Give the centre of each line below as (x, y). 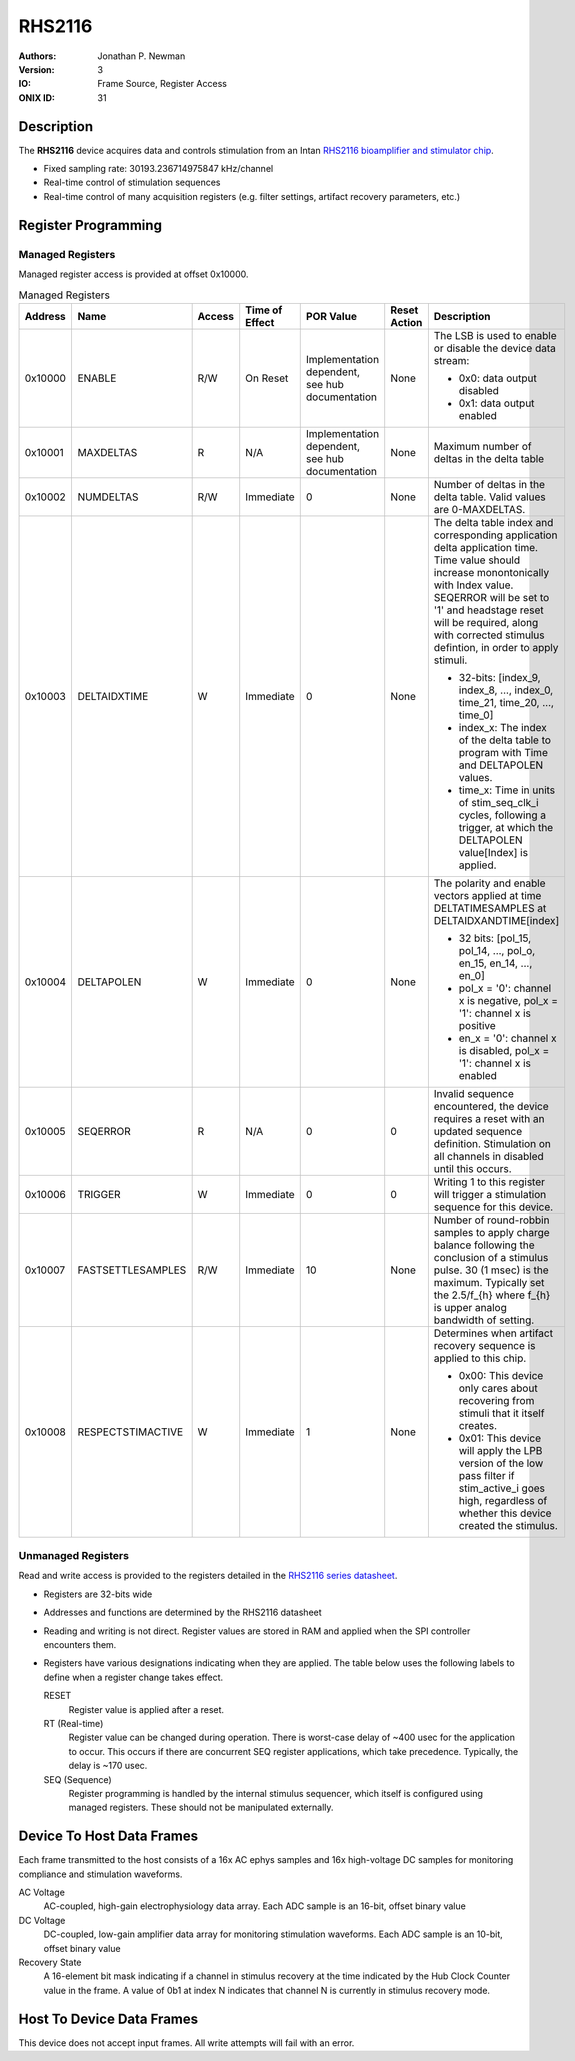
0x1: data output (496, 403)
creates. (478, 1425)
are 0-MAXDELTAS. (479, 509)
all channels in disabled (488, 1156)
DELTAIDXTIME (113, 696)
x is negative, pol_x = (508, 1000)
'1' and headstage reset (488, 610)
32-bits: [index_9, (499, 677)
